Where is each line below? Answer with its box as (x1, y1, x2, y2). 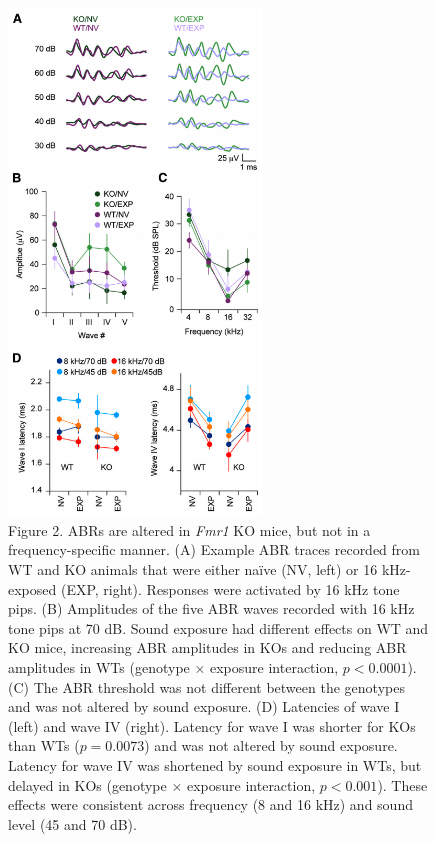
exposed (8, 578, 57, 599)
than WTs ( (8, 735, 80, 756)
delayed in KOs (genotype (8, 774, 167, 795)
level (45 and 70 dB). (8, 813, 137, 834)
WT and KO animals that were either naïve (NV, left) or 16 (8, 559, 378, 580)
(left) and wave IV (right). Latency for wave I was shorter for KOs (8, 715, 416, 736)
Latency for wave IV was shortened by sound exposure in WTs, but (8, 754, 422, 775)
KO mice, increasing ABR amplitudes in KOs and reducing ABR (8, 637, 407, 658)
